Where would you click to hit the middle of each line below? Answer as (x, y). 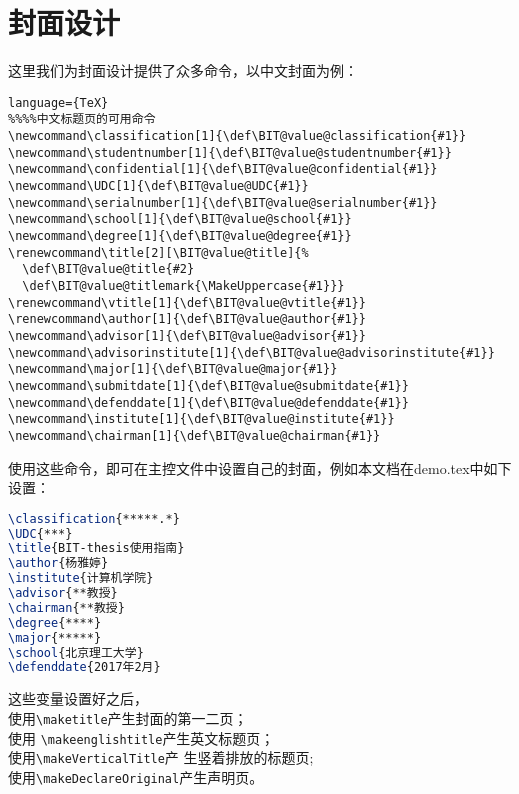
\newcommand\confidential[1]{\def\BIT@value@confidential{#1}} (223, 169)
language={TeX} (58, 102)
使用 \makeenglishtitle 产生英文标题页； (141, 737)
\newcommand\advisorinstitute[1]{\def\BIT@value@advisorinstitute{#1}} (251, 352)
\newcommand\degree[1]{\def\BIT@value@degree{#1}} (180, 235)
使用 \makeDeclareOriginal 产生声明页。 (136, 776)
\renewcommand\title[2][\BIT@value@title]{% (158, 252)
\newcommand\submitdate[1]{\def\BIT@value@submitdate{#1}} (208, 385)
